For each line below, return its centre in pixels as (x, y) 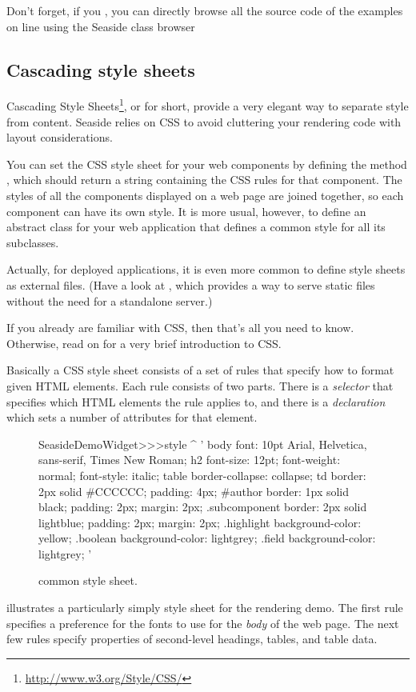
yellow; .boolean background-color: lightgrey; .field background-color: (207, 538)
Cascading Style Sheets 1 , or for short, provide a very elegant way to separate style (208, 105)
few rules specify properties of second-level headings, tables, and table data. (192, 639)
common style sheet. (88, 580)
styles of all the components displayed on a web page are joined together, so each (205, 196)
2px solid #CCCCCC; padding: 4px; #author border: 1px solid (194, 491)
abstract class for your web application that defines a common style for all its (196, 227)
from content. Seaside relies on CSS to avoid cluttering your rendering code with (204, 121)
